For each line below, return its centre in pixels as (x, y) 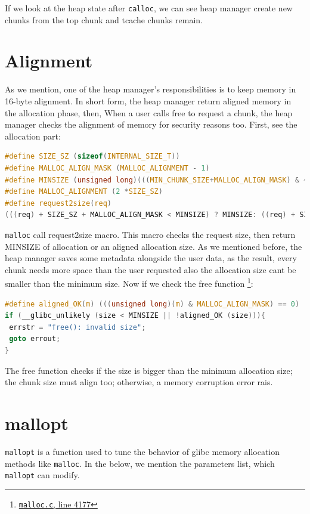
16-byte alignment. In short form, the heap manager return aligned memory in (148, 100)
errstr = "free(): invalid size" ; (77, 327)
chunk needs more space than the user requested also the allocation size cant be (151, 269)
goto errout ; (35, 339)
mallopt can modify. (42, 475)
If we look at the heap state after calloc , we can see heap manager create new (149, 8)
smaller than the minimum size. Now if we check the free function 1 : (129, 282)
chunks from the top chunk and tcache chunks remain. (104, 19)
